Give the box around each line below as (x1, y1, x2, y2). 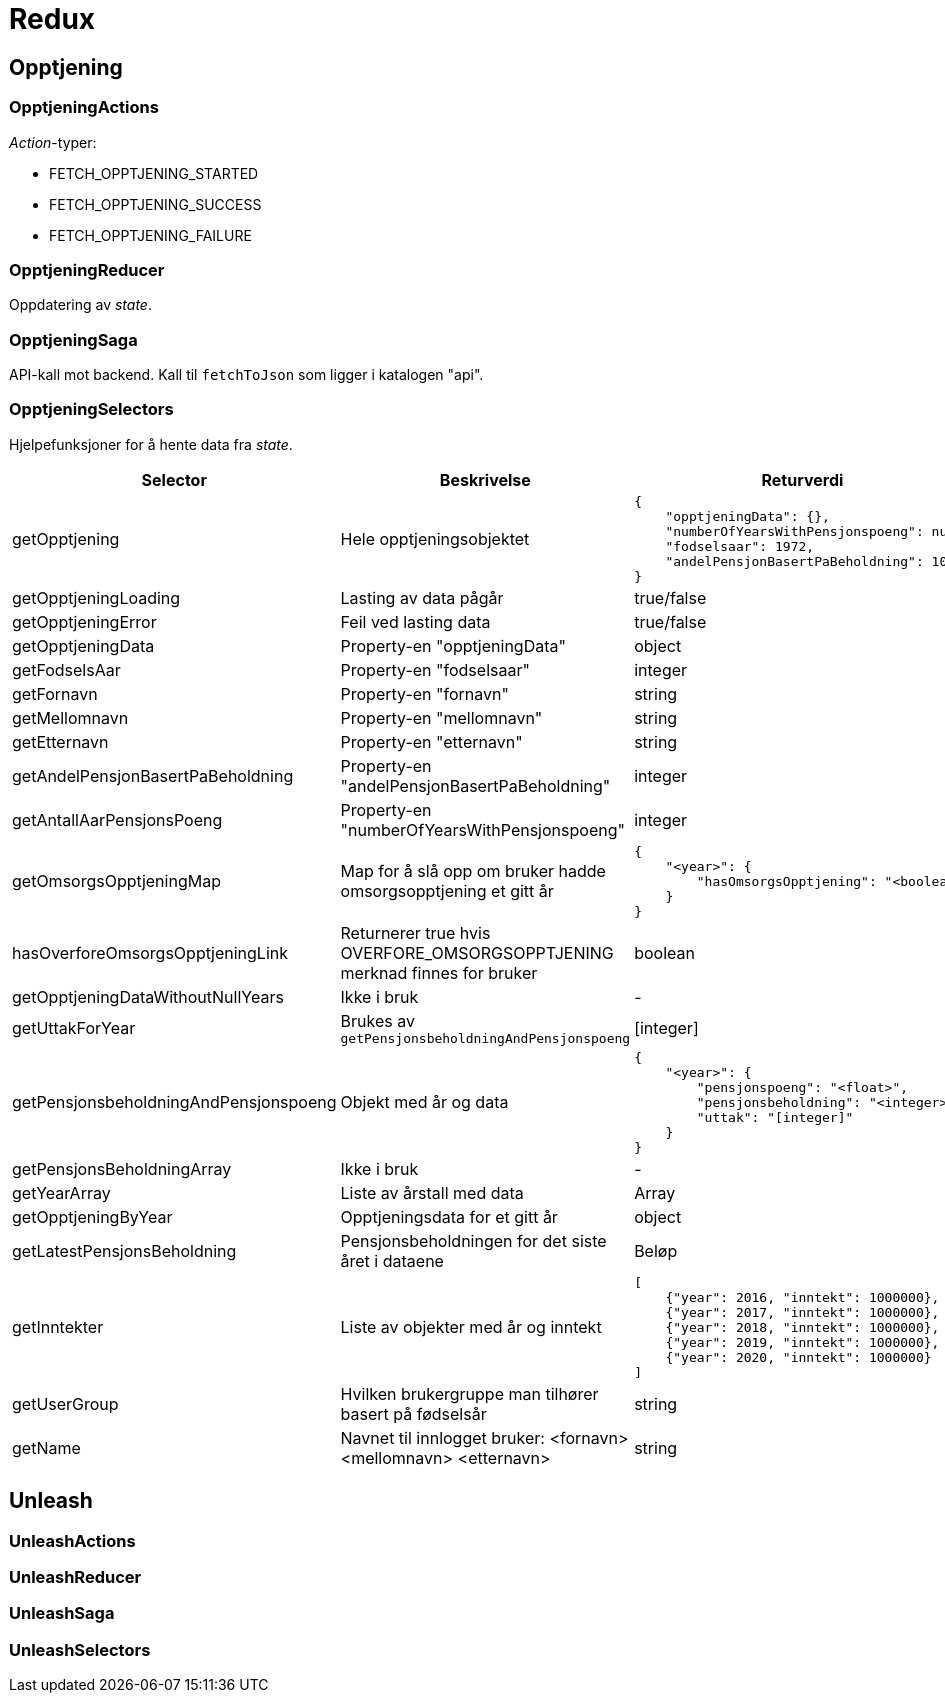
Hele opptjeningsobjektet (340, 528, 530, 549)
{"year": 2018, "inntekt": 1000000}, (665, 1319, 940, 1335)
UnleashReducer (9, 1567, 142, 1588)
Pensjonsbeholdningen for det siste (340, 1230, 607, 1251)
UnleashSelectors (9, 1639, 151, 1660)
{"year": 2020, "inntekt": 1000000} (665, 1349, 932, 1365)
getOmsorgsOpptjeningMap (12, 871, 221, 892)
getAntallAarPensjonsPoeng (12, 809, 223, 830)
